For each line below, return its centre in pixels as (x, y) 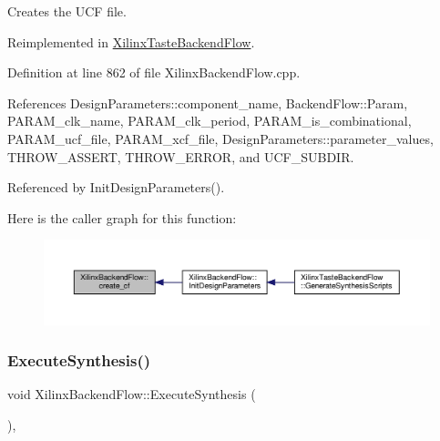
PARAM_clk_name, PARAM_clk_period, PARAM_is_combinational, (210, 121)
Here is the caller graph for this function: (122, 217)
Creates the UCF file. (67, 11)
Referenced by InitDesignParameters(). (116, 187)
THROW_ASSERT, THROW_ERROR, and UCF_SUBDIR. (181, 156)
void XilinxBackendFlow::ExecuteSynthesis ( (132, 394)
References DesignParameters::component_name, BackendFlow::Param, (208, 103)
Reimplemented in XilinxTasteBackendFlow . (131, 41)
